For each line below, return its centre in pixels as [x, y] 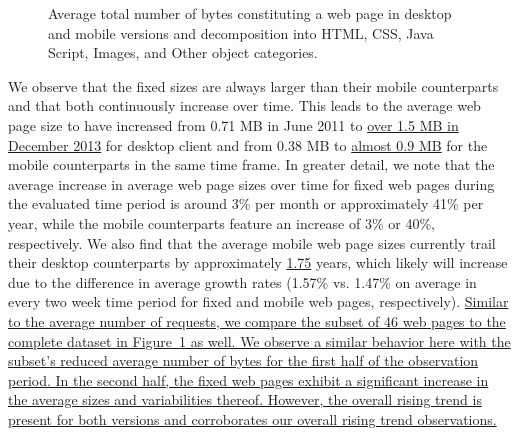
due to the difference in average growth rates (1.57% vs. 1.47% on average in [242, 281]
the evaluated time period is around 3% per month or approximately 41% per [246, 203]
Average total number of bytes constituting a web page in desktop [250, 13]
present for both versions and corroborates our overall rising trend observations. [252, 418]
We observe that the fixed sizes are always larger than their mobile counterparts [253, 85]
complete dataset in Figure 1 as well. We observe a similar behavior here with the [259, 340]
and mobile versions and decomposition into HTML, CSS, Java [241, 32]
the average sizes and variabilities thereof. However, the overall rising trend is [245, 399]
